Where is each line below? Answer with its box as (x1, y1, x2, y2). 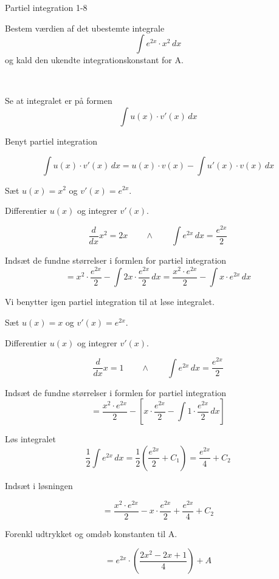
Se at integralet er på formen (5, 94, 112, 107)
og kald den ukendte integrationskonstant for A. (5, 53, 184, 66)
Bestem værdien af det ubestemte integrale (5, 21, 165, 34)
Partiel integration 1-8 (5, 1, 88, 13)
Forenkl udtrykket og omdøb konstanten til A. (5, 527, 177, 540)
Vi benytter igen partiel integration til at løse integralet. (5, 295, 215, 308)
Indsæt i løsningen (5, 479, 73, 492)
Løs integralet (5, 433, 56, 445)
